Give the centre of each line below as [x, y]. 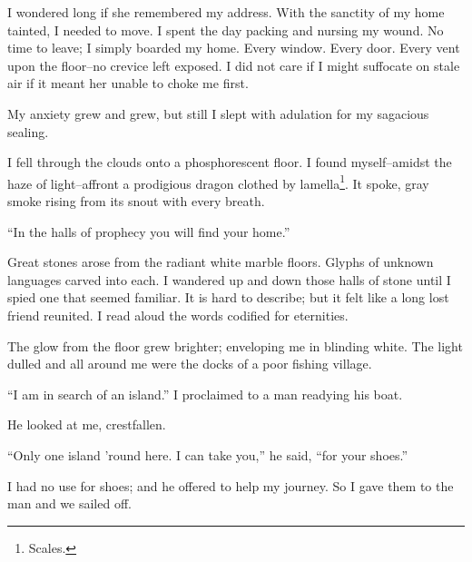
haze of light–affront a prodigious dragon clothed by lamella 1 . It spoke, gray [218, 182]
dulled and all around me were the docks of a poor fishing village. [190, 364]
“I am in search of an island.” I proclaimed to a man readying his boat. [205, 394]
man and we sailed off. [69, 503]
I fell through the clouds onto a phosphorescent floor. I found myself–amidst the [230, 162]
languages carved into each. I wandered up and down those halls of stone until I [229, 279]
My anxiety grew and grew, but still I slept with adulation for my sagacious [218, 113]
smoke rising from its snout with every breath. [136, 201]
